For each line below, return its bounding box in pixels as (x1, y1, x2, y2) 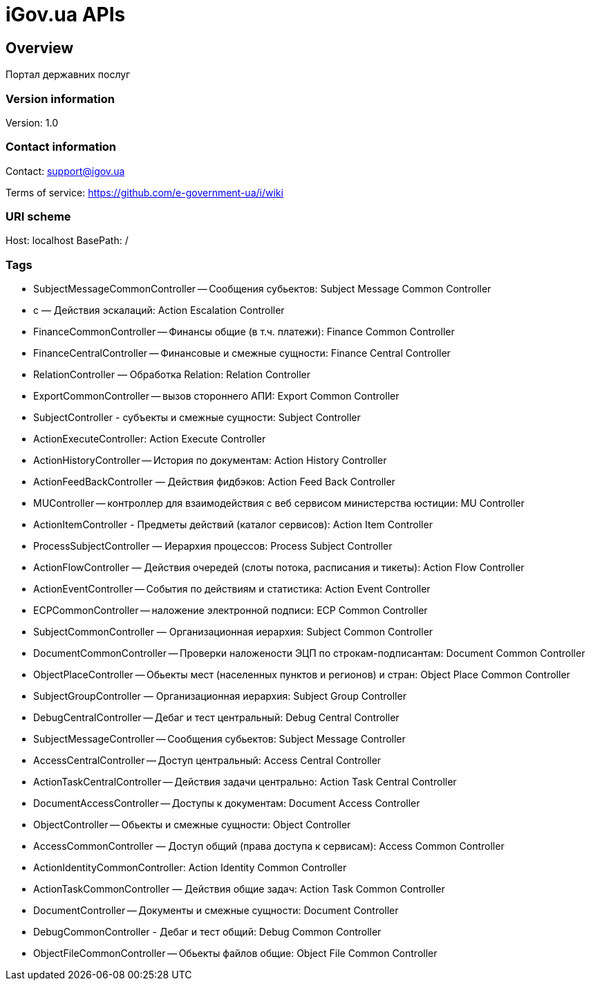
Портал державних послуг (6, 68, 131, 81)
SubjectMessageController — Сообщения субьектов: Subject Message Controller (33, 733, 406, 745)
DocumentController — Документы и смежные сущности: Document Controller (33, 904, 399, 917)
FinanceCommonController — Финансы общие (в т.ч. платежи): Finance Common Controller (33, 326, 455, 338)
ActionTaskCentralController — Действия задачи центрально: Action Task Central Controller (33, 776, 457, 788)
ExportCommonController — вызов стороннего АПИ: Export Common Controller (33, 390, 400, 402)
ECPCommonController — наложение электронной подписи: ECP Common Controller (33, 604, 428, 617)
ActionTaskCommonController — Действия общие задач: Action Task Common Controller (33, 883, 445, 895)
